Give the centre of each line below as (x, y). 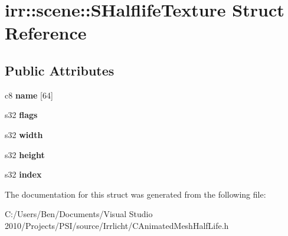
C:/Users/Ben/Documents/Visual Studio (79, 214)
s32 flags (21, 115)
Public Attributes (60, 70)
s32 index (23, 174)
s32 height (25, 154)
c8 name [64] (29, 95)
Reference (46, 33)
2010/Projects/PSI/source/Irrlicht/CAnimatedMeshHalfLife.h (117, 225)
